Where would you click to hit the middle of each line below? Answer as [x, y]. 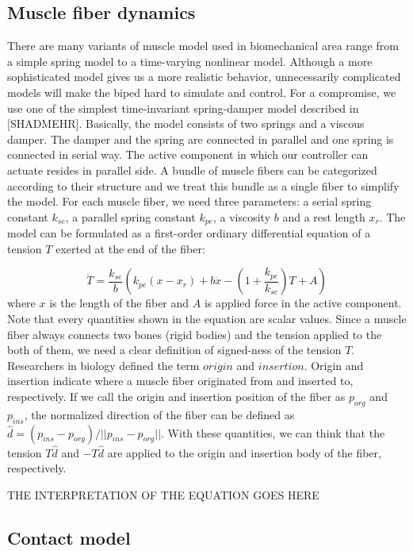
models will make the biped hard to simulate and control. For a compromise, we [202, 92]
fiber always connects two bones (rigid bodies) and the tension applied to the [195, 334]
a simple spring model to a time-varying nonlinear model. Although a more [190, 61]
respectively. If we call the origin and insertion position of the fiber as [176, 396]
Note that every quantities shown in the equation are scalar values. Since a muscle [207, 318]
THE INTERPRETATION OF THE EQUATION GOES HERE [163, 494]
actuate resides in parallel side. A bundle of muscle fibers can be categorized [192, 170]
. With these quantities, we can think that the [273, 432]
